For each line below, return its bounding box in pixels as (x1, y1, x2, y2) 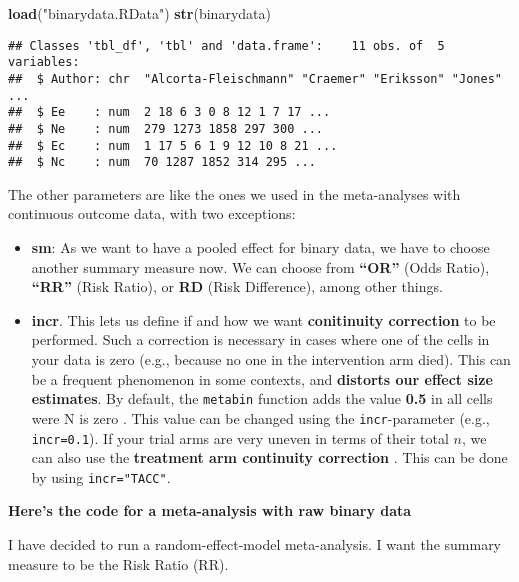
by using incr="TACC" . (31, 466, 171, 487)
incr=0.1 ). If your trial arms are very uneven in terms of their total (31, 427, 449, 448)
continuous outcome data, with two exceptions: (8, 203, 296, 224)
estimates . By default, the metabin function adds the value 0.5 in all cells (31, 388, 493, 409)
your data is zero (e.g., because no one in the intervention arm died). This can (31, 349, 511, 369)
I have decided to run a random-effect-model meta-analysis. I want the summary (8, 534, 502, 554)
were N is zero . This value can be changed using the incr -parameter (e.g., (31, 407, 490, 428)
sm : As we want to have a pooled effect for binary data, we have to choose (31, 237, 490, 258)
